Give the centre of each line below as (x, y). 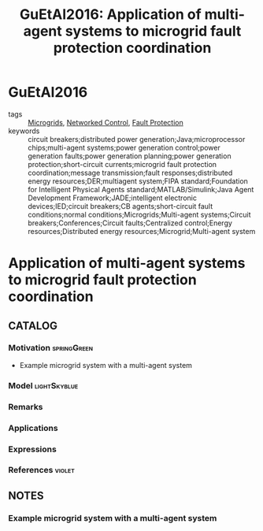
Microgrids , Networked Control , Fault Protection (106, 122)
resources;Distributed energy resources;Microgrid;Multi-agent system (142, 231)
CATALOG (33, 326)
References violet (41, 470)
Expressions (32, 449)
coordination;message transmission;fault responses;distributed (130, 173)
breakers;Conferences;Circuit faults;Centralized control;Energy (130, 223)
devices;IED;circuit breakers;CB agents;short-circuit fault (120, 206)
